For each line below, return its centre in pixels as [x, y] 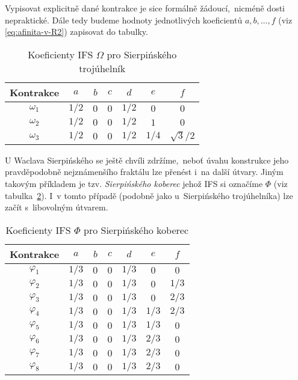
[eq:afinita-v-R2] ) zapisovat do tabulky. [76, 32]
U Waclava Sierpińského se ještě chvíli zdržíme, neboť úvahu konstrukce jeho [147, 160]
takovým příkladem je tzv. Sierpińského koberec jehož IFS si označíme [134, 184]
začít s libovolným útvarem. [57, 207]
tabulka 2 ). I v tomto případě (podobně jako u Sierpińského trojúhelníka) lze [149, 195]
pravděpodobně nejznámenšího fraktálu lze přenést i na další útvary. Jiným [144, 172]
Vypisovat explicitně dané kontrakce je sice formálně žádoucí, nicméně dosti [145, 8]
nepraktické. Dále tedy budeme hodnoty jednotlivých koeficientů [124, 20]
